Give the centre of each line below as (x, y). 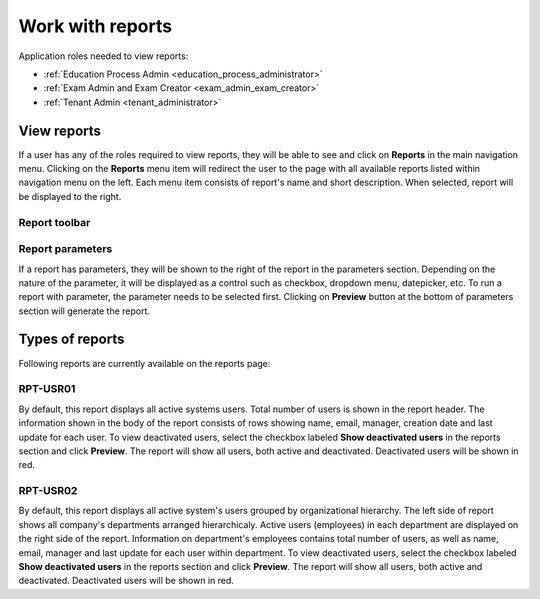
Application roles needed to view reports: (103, 56)
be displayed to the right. (70, 196)
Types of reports (71, 339)
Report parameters (65, 249)
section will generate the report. (84, 311)
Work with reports (95, 26)
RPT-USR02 (48, 491)
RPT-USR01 (47, 389)
